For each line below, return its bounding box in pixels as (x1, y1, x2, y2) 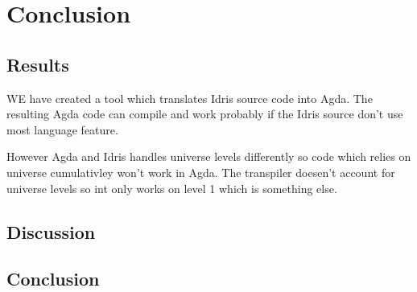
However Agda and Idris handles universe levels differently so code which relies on (6, 148, 411, 165)
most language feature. (6, 121, 118, 138)
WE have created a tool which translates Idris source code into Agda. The (6, 89, 373, 106)
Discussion (6, 219, 96, 244)
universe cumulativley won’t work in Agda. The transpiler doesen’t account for (6, 163, 395, 180)
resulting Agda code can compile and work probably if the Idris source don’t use (6, 105, 403, 122)
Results (6, 51, 69, 76)
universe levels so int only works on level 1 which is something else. (6, 179, 337, 196)
